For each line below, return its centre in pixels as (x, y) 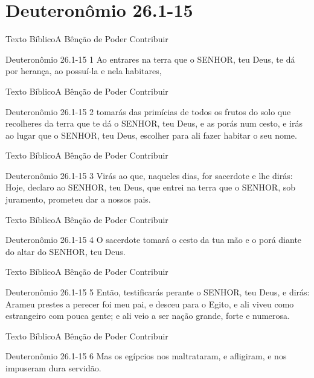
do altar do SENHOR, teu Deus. (66, 251)
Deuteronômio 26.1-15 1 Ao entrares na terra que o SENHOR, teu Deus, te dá (150, 59)
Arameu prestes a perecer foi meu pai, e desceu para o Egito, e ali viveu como (150, 304)
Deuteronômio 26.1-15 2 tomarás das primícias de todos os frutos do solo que (148, 111)
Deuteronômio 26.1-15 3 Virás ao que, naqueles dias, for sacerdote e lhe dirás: (149, 175)
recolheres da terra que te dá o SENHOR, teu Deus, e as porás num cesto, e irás (154, 123)
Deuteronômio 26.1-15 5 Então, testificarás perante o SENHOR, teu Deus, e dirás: (158, 292)
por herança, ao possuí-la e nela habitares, (84, 71)
